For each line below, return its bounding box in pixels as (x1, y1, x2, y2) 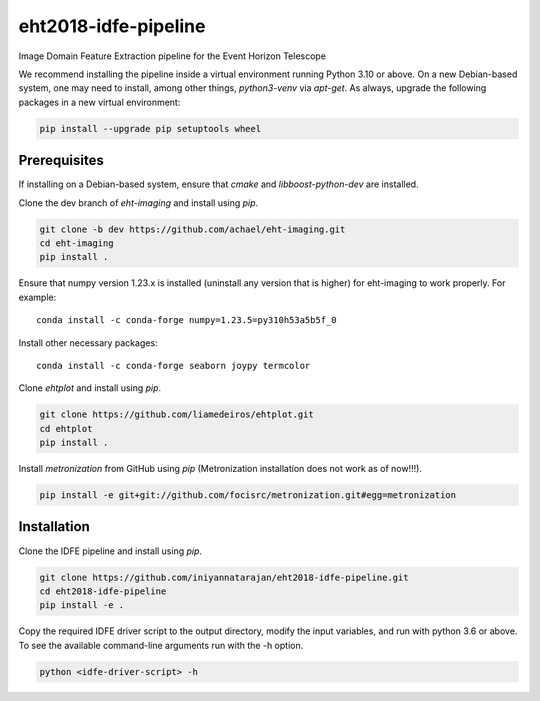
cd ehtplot (39, 423, 93, 434)
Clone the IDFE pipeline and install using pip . (18, 545, 203, 557)
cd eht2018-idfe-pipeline (39, 585, 167, 597)
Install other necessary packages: (18, 336, 159, 349)
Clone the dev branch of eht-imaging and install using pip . (18, 196, 259, 209)
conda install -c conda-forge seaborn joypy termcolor (36, 360, 311, 371)
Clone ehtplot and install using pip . (18, 382, 162, 394)
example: (18, 291, 57, 303)
